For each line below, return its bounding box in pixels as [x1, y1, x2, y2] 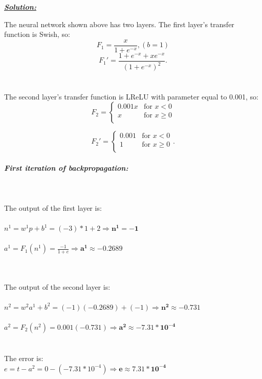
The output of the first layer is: [4, 203, 102, 213]
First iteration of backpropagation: [4, 162, 128, 173]
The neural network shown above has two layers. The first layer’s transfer [4, 18, 234, 29]
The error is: [4, 353, 43, 364]
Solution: [4, 2, 36, 12]
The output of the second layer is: [4, 281, 111, 292]
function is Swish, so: [4, 29, 70, 39]
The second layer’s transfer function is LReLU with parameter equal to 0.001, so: [4, 91, 258, 102]
